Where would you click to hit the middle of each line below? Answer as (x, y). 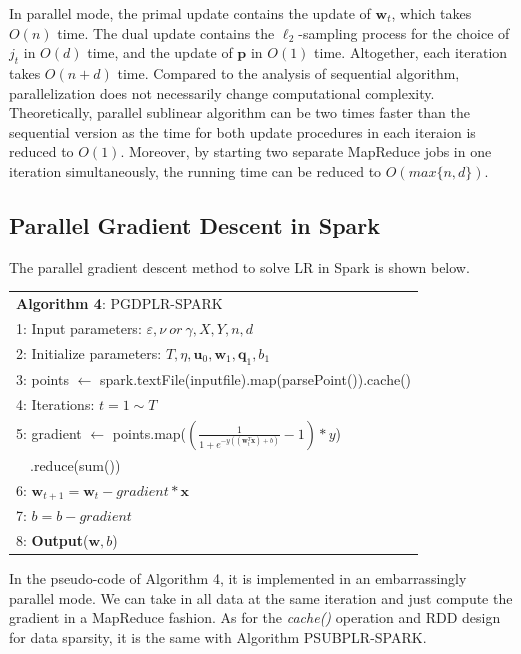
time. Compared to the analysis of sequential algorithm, (288, 72)
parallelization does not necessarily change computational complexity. (222, 92)
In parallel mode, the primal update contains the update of (190, 13)
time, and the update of (160, 52)
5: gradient (49, 432)
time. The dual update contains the (166, 32)
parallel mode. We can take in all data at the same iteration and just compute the (261, 597)
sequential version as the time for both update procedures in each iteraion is (242, 131)
